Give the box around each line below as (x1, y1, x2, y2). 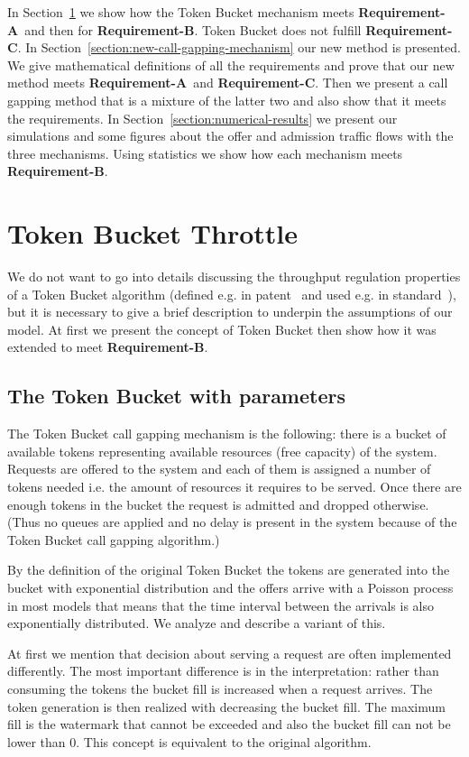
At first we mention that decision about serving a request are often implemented (7, 643, 452, 662)
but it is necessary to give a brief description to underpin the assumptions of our (7, 302, 453, 321)
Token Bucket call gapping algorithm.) (7, 530, 220, 549)
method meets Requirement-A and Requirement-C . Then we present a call (7, 73, 448, 92)
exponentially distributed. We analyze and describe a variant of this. (7, 614, 386, 632)
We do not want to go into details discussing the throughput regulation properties (7, 267, 461, 286)
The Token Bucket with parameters (7, 382, 345, 410)
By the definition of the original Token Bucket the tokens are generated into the (7, 560, 450, 579)
